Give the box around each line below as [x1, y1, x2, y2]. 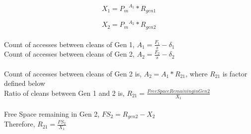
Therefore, [4, 119, 35, 129]
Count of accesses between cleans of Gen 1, [4, 39, 135, 49]
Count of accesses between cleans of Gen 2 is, [4, 68, 142, 78]
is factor [222, 68, 248, 78]
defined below [4, 78, 46, 88]
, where [185, 68, 208, 78]
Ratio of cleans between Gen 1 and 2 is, [4, 87, 125, 98]
